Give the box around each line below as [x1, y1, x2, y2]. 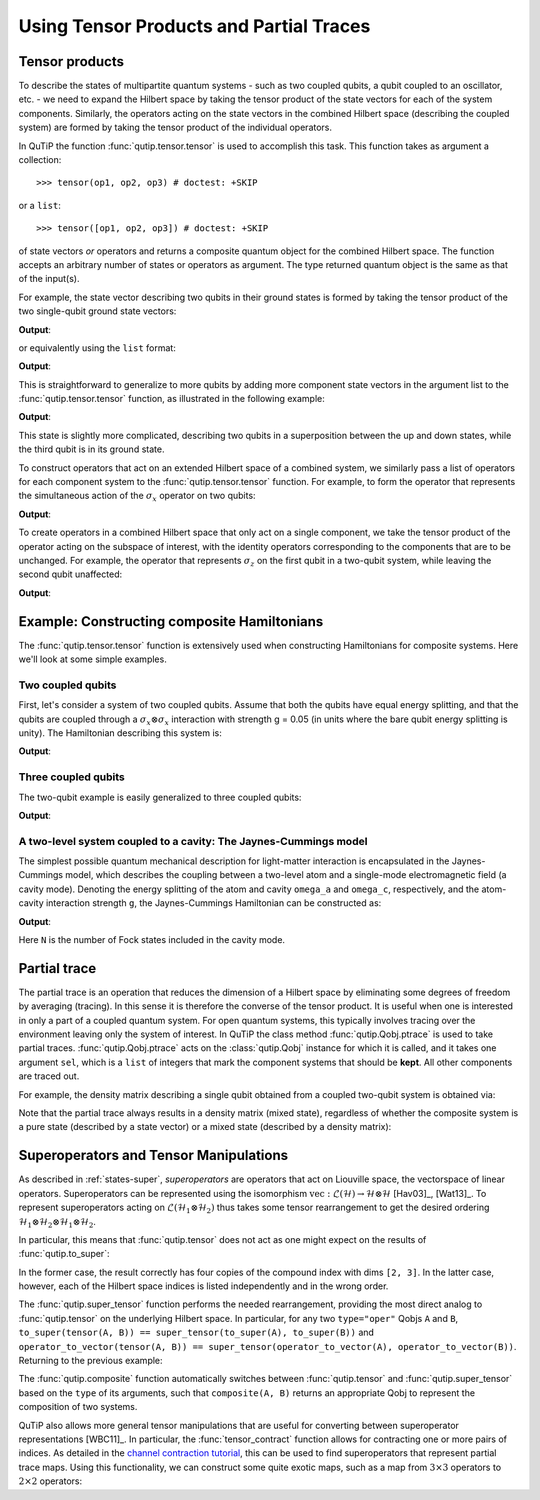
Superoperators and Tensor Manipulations [18, 1147, 289, 1164]
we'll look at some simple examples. [18, 653, 167, 665]
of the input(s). [18, 273, 80, 285]
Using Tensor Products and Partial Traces [18, 15, 371, 37]
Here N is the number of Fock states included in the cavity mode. [18, 934, 285, 946]
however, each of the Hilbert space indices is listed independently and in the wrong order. [18, 1280, 389, 1292]
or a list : [18, 199, 62, 211]
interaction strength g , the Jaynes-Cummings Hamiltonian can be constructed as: [45, 897, 382, 909]
